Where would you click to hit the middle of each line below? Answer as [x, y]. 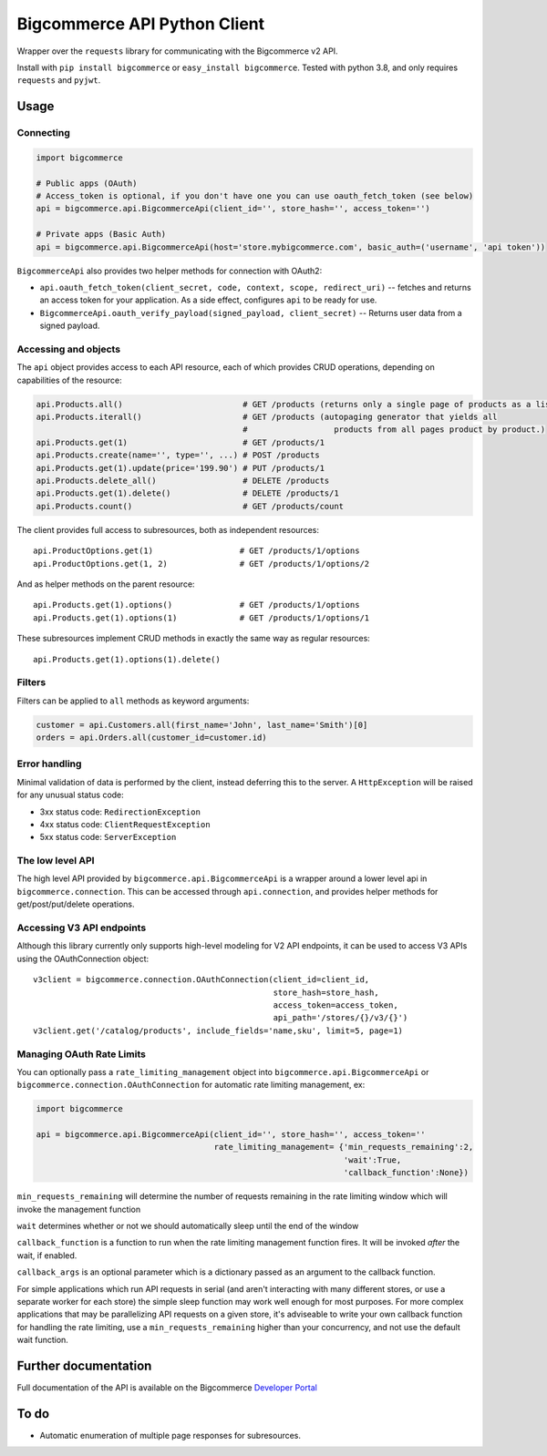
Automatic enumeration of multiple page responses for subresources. [170, 1435]
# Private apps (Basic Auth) [101, 234]
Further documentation [84, 1365]
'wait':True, [372, 1160]
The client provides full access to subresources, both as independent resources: [168, 529]
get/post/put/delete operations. [76, 904]
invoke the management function [79, 1209]
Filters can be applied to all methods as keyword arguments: [133, 701]
